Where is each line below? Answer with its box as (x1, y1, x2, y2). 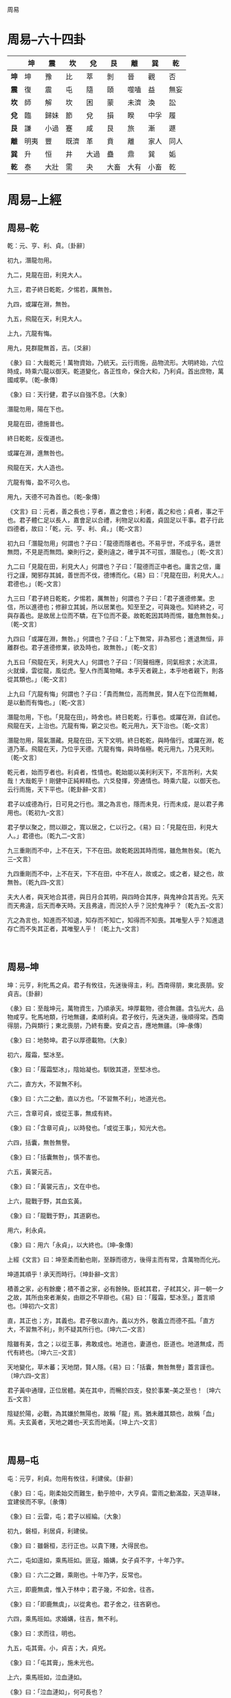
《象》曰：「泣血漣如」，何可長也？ (7, 1688, 104, 1696)
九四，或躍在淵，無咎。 (7, 299, 74, 308)
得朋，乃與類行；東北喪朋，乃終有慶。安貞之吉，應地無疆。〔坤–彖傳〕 (7, 1021, 206, 1030)
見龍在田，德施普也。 (7, 419, 67, 427)
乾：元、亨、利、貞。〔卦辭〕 (7, 241, 89, 249)
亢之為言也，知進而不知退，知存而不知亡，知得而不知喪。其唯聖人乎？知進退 (7, 915, 224, 924)
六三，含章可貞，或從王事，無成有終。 (7, 1109, 115, 1117)
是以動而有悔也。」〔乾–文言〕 (7, 698, 89, 706)
